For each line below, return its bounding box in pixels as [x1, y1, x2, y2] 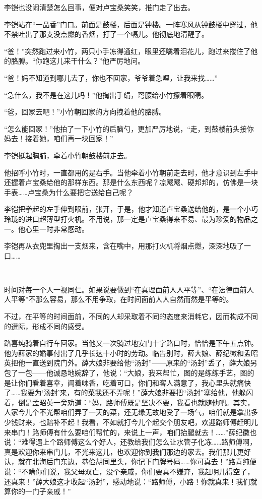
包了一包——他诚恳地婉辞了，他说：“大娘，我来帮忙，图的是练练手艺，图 [4, 367, 247, 378]
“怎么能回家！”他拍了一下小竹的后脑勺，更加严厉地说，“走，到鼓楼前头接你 [4, 123, 254, 134]
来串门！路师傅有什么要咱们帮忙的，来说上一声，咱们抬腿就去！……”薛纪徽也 [4, 426, 257, 437]
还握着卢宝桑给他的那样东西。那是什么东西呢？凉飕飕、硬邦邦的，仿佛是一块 [4, 177, 258, 188]
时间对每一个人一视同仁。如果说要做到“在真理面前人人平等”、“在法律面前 [4, 284, 247, 294]
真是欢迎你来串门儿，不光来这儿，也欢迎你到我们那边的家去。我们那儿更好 [4, 446, 251, 457]
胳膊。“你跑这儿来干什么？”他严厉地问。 [11, 55, 145, 66]
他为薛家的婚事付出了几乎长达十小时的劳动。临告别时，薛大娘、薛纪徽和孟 [4, 347, 251, 358]
